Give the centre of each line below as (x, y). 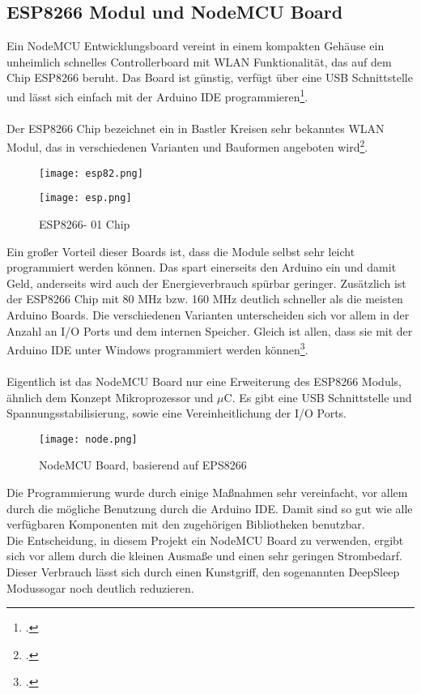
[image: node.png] (88, 439)
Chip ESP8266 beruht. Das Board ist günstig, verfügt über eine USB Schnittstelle (210, 77)
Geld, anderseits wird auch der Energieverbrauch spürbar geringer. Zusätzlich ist (206, 283)
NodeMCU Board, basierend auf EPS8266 (143, 465)
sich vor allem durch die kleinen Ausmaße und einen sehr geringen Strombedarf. (204, 556)
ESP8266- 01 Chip (85, 223)
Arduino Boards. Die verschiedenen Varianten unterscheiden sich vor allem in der (208, 314)
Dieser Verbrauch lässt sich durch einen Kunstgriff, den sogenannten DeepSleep (203, 571)
